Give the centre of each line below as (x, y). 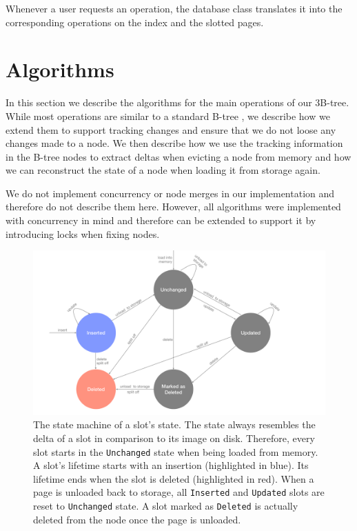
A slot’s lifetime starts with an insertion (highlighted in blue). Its (171, 465)
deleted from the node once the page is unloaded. (137, 519)
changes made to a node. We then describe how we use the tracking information (174, 143)
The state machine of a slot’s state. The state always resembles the (174, 424)
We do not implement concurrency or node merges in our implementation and (170, 193)
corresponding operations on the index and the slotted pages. (135, 22)
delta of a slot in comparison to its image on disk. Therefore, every (174, 438)
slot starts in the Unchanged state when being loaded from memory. (176, 451)
